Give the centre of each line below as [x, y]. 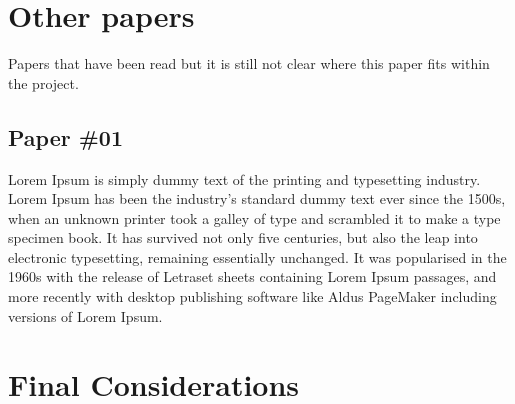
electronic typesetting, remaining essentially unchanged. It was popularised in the [257, 256]
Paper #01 [65, 136]
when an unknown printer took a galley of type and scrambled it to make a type [254, 217]
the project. [43, 82]
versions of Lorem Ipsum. [85, 315]
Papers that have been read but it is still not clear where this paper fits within [249, 63]
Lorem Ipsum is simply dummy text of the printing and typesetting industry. [244, 178]
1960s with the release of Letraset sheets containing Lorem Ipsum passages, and [252, 276]
